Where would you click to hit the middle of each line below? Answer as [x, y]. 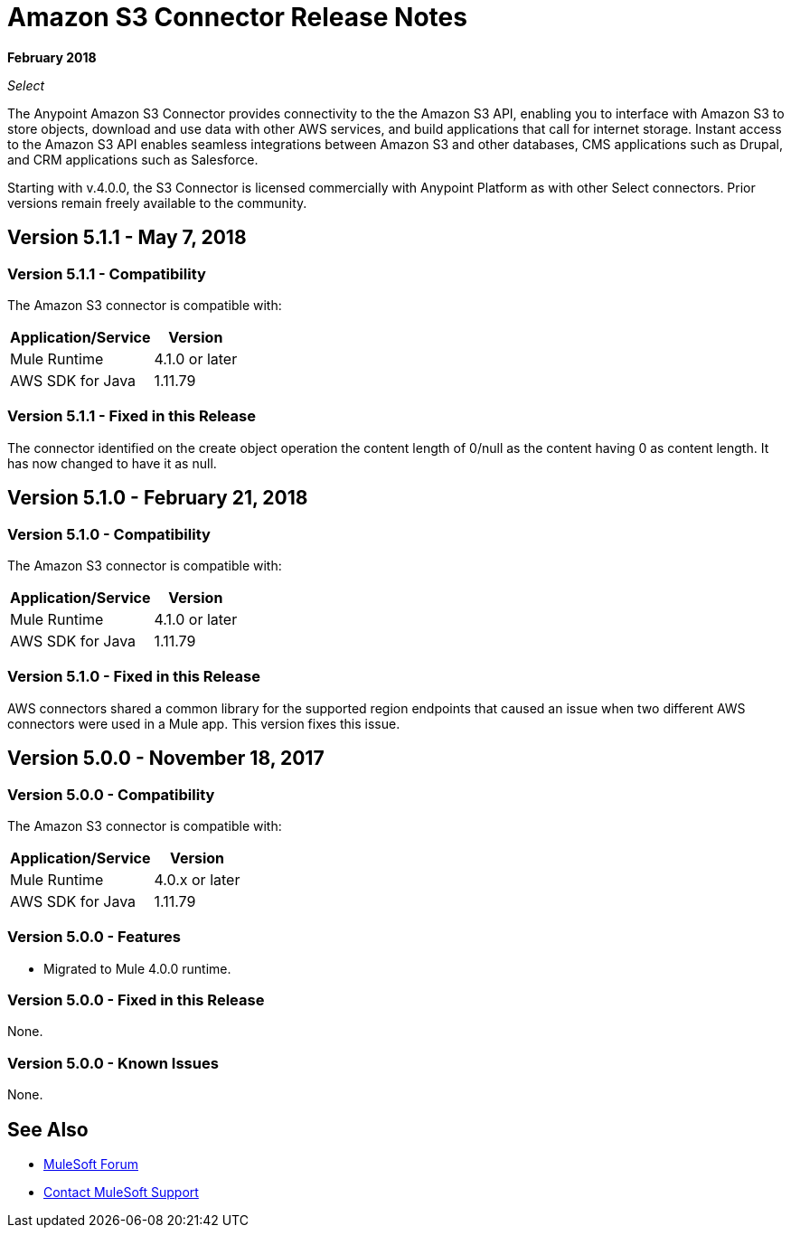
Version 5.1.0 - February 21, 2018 [158, 498]
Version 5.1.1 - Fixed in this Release [132, 416]
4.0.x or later [197, 879]
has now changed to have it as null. [112, 463]
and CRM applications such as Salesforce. [133, 159]
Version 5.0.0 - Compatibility [111, 794]
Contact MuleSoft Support [121, 1192]
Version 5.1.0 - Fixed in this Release [134, 677]
